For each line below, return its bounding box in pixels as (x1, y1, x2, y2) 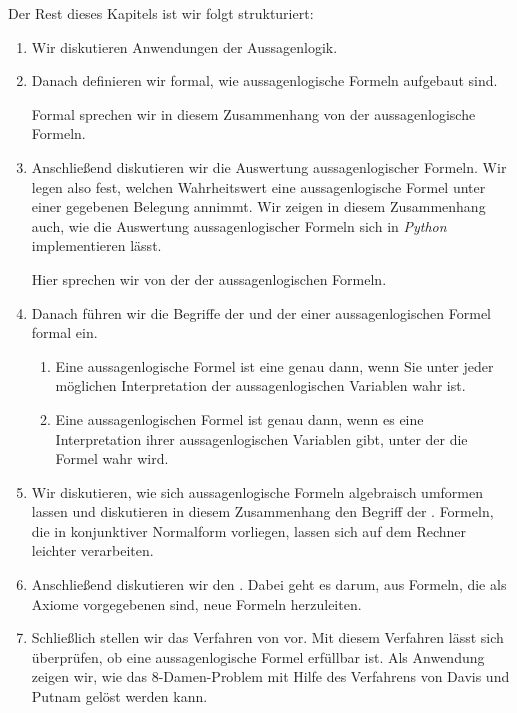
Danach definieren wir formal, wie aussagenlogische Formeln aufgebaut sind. (31, 70, 498, 91)
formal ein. (31, 322, 98, 343)
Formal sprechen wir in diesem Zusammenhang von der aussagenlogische (31, 103, 476, 124)
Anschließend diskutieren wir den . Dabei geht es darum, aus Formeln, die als (31, 574, 507, 595)
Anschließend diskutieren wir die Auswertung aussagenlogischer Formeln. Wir (31, 156, 507, 177)
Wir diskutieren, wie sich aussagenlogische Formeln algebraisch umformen (31, 481, 483, 502)
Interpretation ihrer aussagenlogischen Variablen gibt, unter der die (55, 428, 468, 449)
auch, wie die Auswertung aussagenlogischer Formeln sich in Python (31, 215, 447, 236)
